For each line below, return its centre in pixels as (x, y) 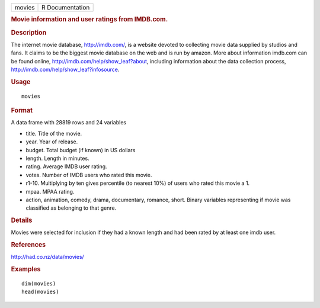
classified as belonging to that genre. (71, 208)
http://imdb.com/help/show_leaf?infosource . (65, 70)
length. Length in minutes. (57, 158)
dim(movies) (39, 284)
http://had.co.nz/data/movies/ (47, 257)
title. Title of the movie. (54, 133)
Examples (26, 269)
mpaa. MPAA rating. (50, 191)
